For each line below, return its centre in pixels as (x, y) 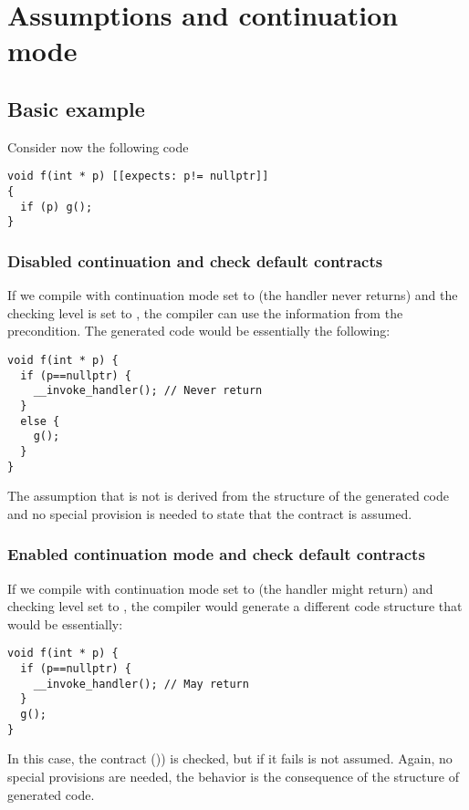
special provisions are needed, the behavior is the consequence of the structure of (233, 776)
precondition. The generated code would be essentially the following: (199, 331)
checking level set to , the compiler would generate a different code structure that (235, 606)
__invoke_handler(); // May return (141, 684)
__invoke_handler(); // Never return (148, 391)
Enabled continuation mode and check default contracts (216, 554)
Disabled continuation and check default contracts (195, 260)
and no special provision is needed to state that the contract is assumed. (210, 513)
